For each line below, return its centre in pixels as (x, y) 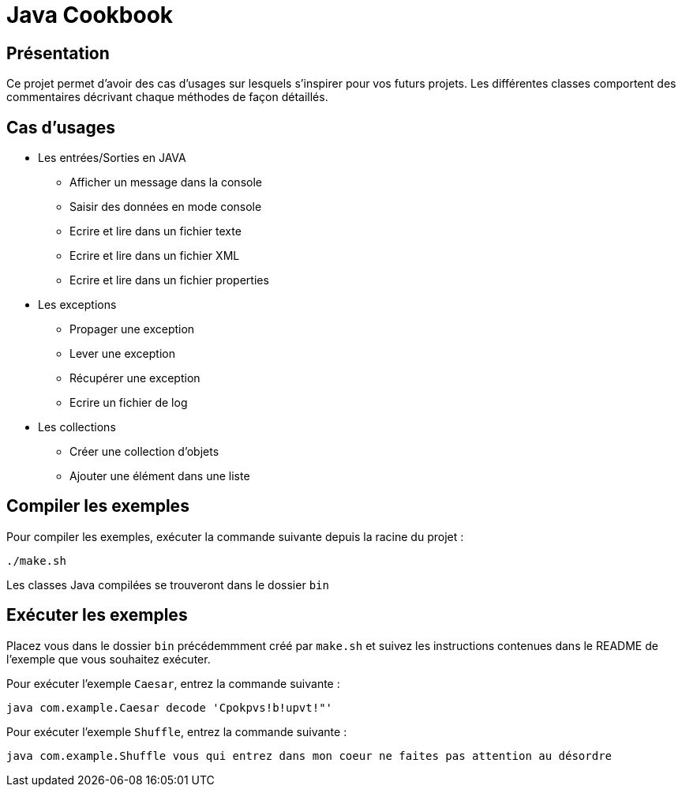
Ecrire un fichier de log (129, 403)
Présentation (58, 53)
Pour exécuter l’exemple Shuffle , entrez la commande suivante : (177, 731)
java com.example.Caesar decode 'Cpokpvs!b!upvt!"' (170, 707)
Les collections (77, 427)
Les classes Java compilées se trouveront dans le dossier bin (168, 584)
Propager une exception (132, 329)
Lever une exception (122, 354)
